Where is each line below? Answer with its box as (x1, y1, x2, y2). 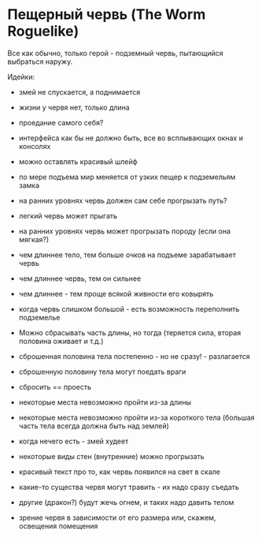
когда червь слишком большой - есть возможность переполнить (18, 304, 240, 313)
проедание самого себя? (18, 118, 104, 127)
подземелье (18, 312, 61, 322)
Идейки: (7, 72, 35, 81)
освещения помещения (18, 521, 98, 530)
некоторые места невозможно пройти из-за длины (18, 397, 192, 407)
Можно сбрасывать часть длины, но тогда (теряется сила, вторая (18, 327, 242, 337)
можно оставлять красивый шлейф (18, 156, 138, 166)
